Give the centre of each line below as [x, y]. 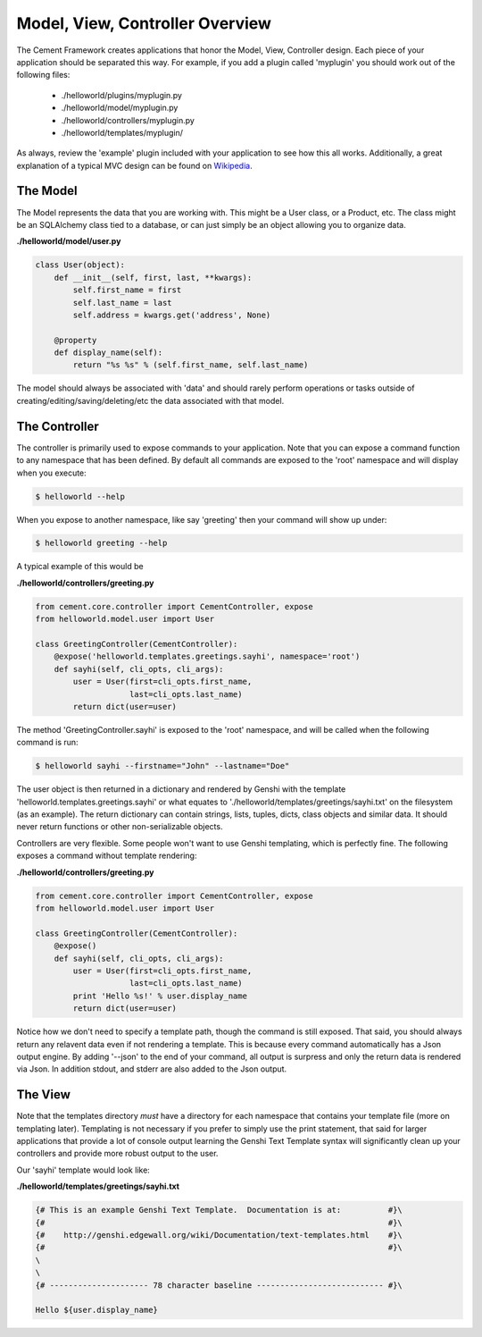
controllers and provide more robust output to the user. [117, 1154]
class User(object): [80, 265]
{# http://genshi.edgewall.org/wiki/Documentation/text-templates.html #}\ [219, 1235]
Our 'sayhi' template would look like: [83, 1170]
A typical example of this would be [80, 567]
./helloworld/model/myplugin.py [120, 108]
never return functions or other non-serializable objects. [120, 827]
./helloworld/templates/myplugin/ [122, 132]
